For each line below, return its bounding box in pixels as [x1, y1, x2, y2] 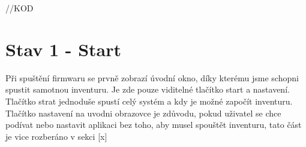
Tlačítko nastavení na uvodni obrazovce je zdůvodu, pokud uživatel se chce [5, 106, 281, 119]
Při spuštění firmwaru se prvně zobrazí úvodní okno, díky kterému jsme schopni [5, 71, 299, 84]
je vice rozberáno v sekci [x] [5, 130, 107, 142]
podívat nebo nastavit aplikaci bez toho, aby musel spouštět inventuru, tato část [5, 118, 302, 131]
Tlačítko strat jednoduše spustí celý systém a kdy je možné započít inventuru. [5, 94, 293, 107]
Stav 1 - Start [5, 36, 122, 61]
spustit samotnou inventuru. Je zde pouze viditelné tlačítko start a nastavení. [5, 83, 290, 96]
